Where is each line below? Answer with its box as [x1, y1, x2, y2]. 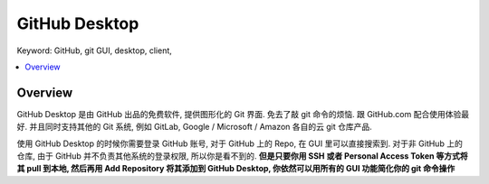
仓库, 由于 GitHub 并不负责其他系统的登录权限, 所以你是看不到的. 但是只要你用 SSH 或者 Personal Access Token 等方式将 [16, 151, 468, 161]
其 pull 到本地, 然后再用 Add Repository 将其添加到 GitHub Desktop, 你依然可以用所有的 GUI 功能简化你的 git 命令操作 [16, 163, 455, 174]
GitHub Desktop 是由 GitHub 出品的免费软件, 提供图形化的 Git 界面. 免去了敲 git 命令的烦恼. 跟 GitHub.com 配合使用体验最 [16, 108, 470, 119]
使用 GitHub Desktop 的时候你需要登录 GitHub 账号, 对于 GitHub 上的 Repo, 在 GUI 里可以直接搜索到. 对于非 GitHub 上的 [16, 138, 464, 149]
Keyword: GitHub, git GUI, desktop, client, [16, 45, 172, 56]
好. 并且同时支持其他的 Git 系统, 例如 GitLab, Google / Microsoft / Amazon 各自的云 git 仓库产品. [16, 122, 373, 133]
